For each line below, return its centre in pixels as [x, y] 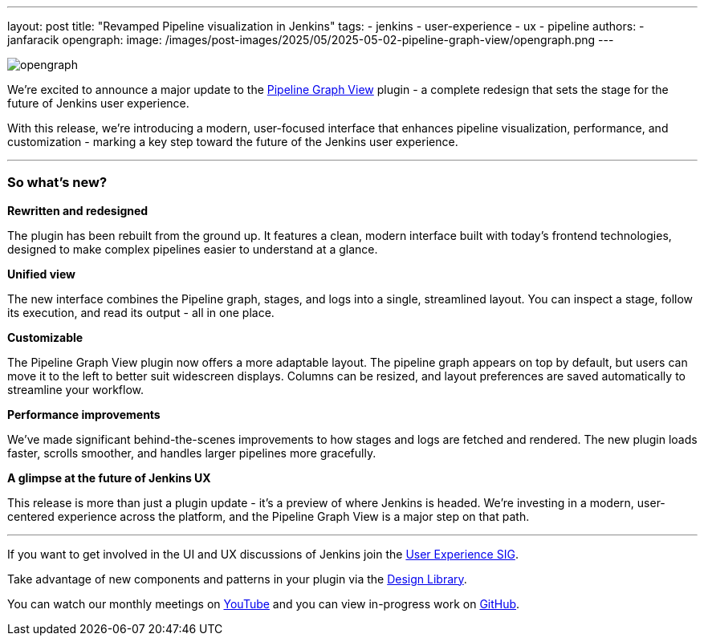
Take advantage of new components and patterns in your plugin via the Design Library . [237, 579]
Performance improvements [84, 414]
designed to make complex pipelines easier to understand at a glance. [193, 249]
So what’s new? [57, 183]
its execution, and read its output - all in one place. [141, 312]
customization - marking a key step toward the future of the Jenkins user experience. [233, 142]
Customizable [45, 337]
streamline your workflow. [76, 389]
